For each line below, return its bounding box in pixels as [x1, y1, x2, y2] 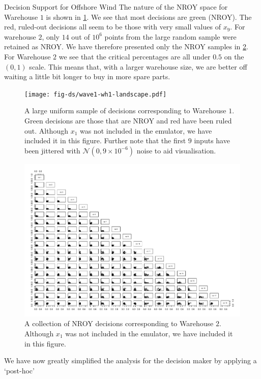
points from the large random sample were [104, 31, 237, 42]
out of [71, 31, 90, 42]
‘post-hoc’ [4, 365, 35, 375]
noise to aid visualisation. [136, 145, 216, 155]
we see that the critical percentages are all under [59, 51, 211, 61]
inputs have [194, 135, 230, 146]
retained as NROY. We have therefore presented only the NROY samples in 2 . [4, 41, 248, 52]
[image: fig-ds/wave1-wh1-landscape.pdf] [24, 90, 167, 98]
